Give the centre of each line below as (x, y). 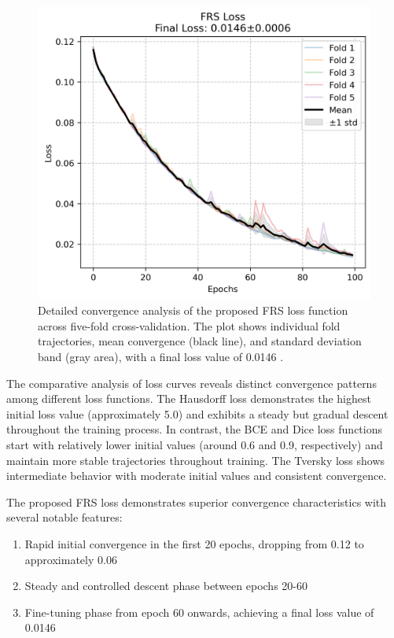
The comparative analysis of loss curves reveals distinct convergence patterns (191, 383)
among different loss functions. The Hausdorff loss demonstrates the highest (189, 398)
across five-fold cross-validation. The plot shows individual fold (189, 325)
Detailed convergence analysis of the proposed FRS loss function (193, 310)
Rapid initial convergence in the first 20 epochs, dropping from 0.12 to (194, 543)
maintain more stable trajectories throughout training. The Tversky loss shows (196, 460)
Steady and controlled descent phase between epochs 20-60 (166, 586)
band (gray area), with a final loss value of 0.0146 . (161, 357)
